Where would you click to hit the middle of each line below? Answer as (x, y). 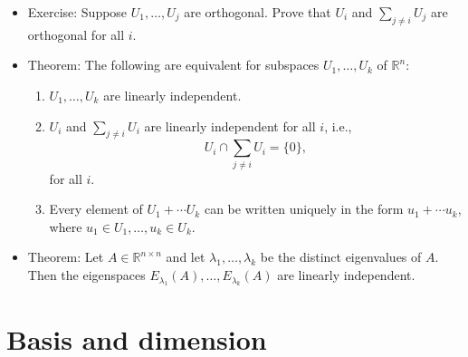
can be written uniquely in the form (304, 209)
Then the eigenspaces (86, 275)
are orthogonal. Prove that (258, 12)
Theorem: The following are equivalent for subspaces (173, 65)
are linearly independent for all (230, 125)
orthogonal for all (76, 34)
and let (186, 257)
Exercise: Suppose (77, 12)
